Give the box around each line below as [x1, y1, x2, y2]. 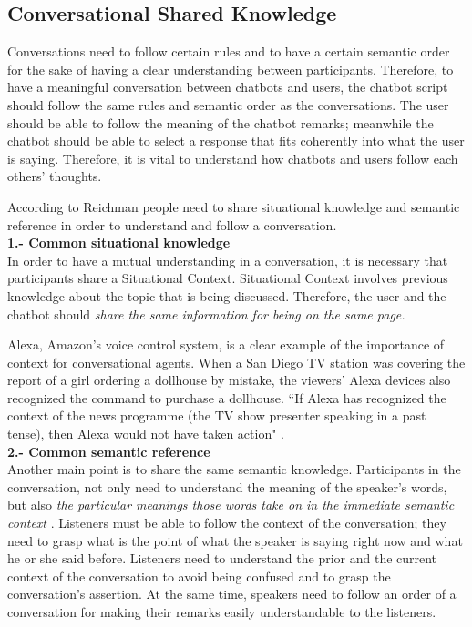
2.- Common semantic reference [7, 441, 210, 460]
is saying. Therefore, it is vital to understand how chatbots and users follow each [7, 148, 458, 167]
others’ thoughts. [7, 167, 102, 186]
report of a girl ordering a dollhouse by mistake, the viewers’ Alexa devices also [7, 370, 451, 389]
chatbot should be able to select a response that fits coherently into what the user [7, 131, 465, 150]
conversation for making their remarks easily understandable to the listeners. [7, 602, 436, 622]
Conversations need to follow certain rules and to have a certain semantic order [7, 42, 450, 61]
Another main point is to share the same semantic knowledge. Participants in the [7, 460, 461, 479]
